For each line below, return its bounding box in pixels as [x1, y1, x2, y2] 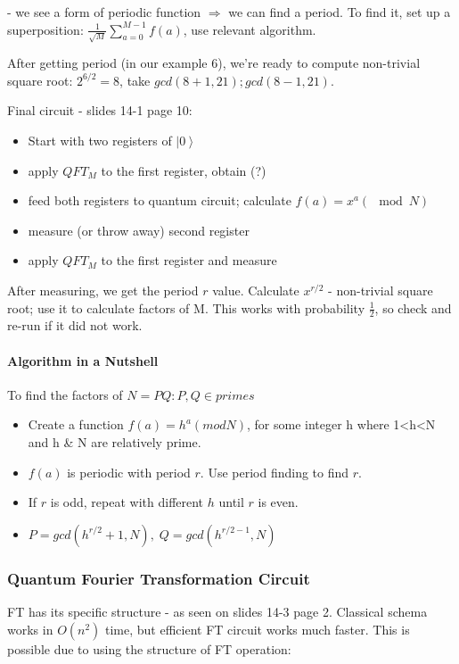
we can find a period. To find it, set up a [228, 3, 451, 21]
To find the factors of [7, 385, 123, 403]
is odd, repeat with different [50, 493, 204, 511]
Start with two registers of [28, 131, 172, 150]
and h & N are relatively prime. [28, 433, 201, 452]
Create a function [28, 415, 124, 434]
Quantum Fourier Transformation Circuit [7, 567, 310, 589]
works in [7, 619, 53, 638]
